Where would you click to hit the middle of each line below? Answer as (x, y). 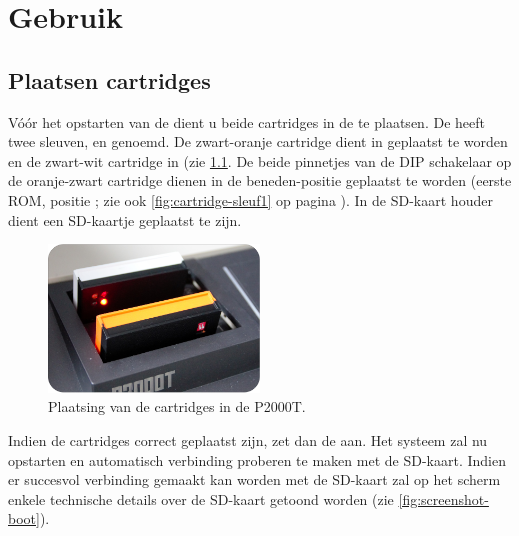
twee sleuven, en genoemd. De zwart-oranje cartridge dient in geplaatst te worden (258, 141)
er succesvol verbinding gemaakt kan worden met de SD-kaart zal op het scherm (254, 479)
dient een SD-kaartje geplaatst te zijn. (125, 219)
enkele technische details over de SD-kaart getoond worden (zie (201, 498)
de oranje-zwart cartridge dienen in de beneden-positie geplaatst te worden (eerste (260, 180)
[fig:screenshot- (443, 498)
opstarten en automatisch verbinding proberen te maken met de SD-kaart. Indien (257, 459)
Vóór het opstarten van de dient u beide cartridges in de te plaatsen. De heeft (246, 121)
